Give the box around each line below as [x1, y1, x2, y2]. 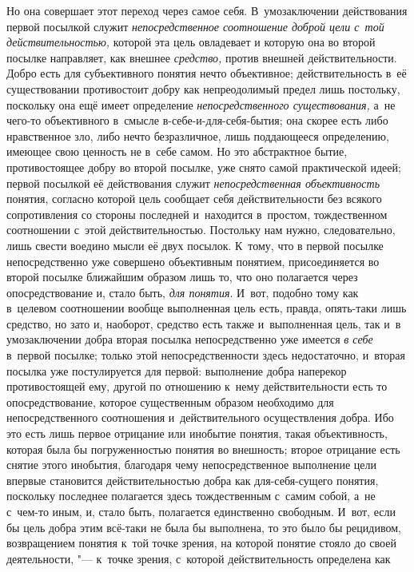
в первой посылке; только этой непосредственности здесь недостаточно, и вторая [6, 347, 405, 363]
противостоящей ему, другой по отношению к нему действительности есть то [6, 378, 388, 395]
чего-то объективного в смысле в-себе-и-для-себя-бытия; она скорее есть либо [6, 112, 388, 129]
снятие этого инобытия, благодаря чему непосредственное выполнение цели [6, 456, 377, 473]
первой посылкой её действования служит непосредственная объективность [6, 174, 380, 191]
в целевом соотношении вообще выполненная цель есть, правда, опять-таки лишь [6, 300, 407, 316]
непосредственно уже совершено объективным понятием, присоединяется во [6, 252, 380, 269]
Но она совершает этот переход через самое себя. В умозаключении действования [6, 2, 408, 18]
